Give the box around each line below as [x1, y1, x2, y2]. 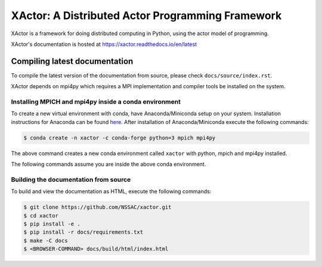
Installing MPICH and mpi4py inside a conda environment [11, 98, 181, 105]
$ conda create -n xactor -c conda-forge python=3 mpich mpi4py [23, 134, 216, 141]
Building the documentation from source [11, 175, 131, 184]
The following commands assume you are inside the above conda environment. [11, 161, 206, 168]
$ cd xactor [23, 212, 59, 219]
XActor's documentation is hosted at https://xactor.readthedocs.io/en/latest [11, 41, 197, 48]
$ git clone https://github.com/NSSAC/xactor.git [23, 204, 172, 211]
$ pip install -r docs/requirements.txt [23, 229, 143, 235]
